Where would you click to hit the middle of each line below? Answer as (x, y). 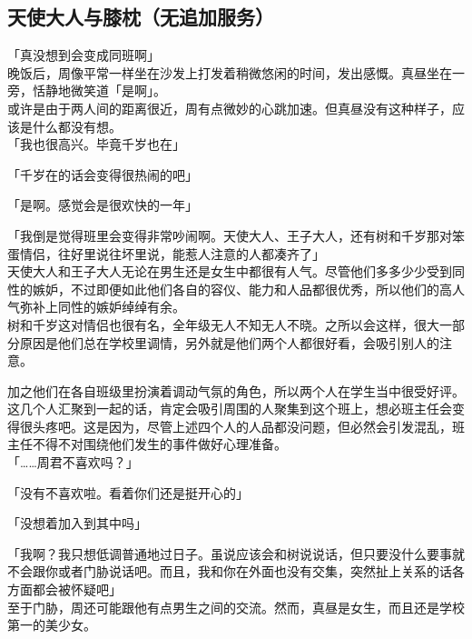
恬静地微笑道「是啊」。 (99, 90)
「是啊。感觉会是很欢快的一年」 (103, 205)
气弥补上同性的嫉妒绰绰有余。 (96, 307)
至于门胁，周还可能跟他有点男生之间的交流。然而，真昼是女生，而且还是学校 (236, 607)
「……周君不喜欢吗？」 (73, 462)
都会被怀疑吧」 (77, 589)
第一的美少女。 (52, 625)
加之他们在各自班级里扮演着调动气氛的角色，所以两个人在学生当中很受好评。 (236, 390)
